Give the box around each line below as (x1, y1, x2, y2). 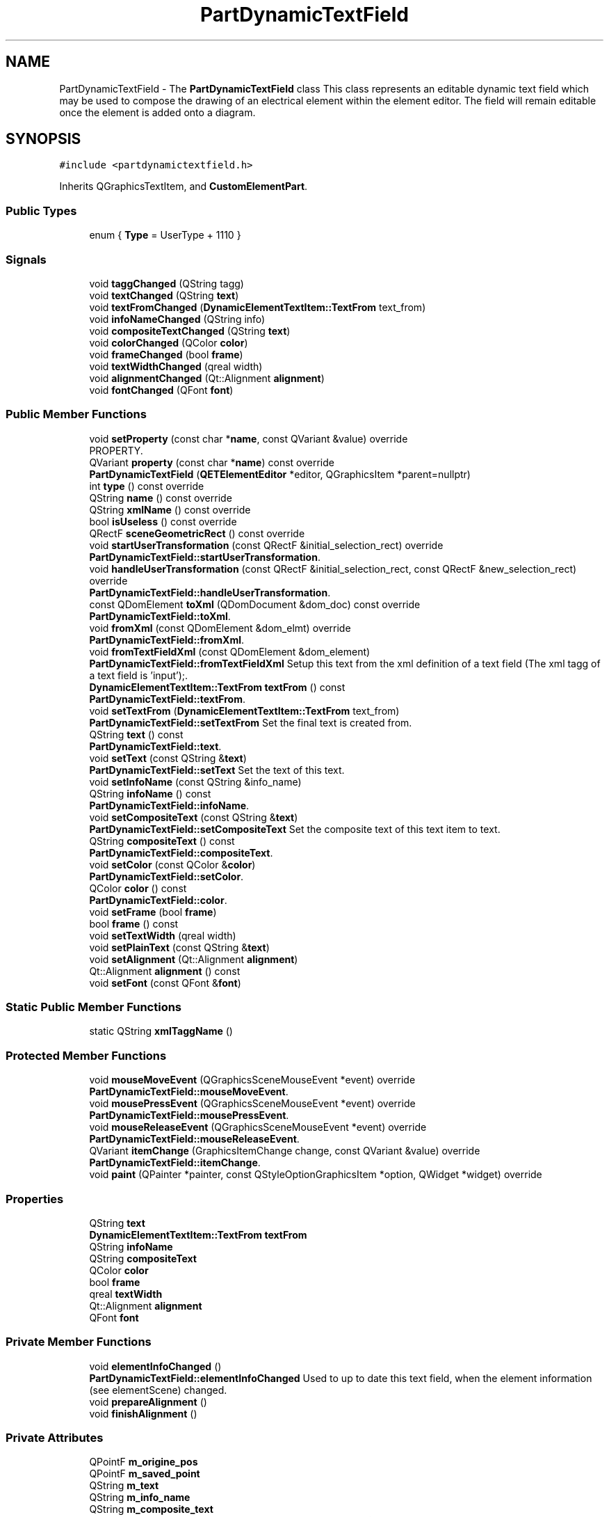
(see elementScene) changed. (89, 1383, 227, 1396)
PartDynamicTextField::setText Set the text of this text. (89, 763, 345, 776)
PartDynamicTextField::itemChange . (89, 1157, 261, 1169)
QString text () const (89, 728, 184, 740)
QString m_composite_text (89, 1503, 213, 1516)
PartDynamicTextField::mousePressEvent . (89, 1109, 289, 1122)
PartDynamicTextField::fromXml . (89, 633, 245, 646)
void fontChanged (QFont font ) (89, 383, 234, 396)
